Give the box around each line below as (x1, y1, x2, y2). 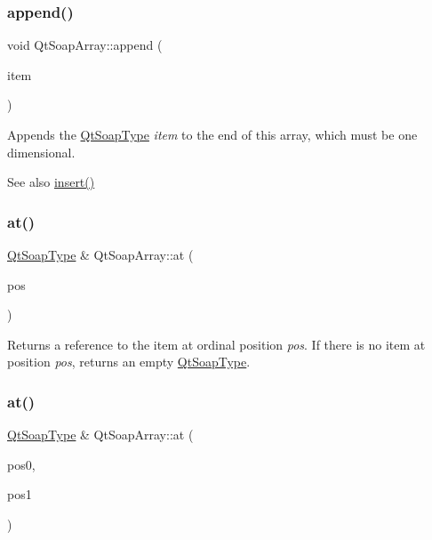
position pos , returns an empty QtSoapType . (7, 352, 251, 371)
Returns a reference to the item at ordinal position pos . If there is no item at (7, 334, 426, 353)
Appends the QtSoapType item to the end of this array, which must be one (7, 125, 418, 143)
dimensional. (7, 142, 76, 161)
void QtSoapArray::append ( (7, 36, 163, 54)
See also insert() (7, 173, 95, 191)
